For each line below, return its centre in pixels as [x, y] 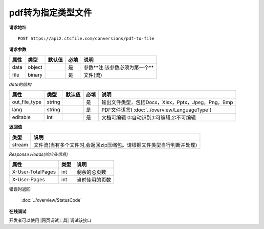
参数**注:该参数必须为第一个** [119, 67]
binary [35, 75]
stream [20, 145]
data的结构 [20, 84]
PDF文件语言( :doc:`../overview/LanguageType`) [157, 110]
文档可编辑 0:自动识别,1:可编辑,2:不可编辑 [149, 118]
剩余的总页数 [91, 172]
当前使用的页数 [94, 180]
